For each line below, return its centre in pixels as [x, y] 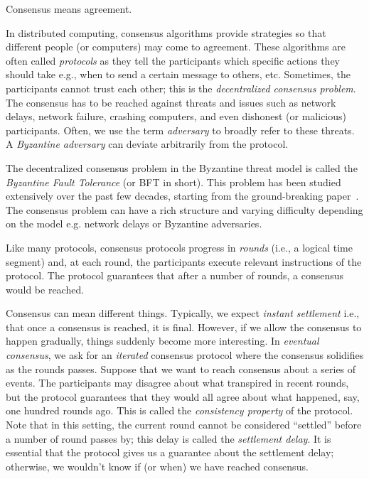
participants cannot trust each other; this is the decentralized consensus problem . [181, 88]
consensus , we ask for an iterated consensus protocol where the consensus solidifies [185, 355]
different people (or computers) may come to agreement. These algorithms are [176, 47]
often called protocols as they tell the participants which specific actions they [173, 60]
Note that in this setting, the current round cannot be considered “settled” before [184, 425]
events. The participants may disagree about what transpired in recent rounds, [177, 383]
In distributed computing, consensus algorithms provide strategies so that [166, 32]
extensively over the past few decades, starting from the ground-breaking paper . [182, 196]
